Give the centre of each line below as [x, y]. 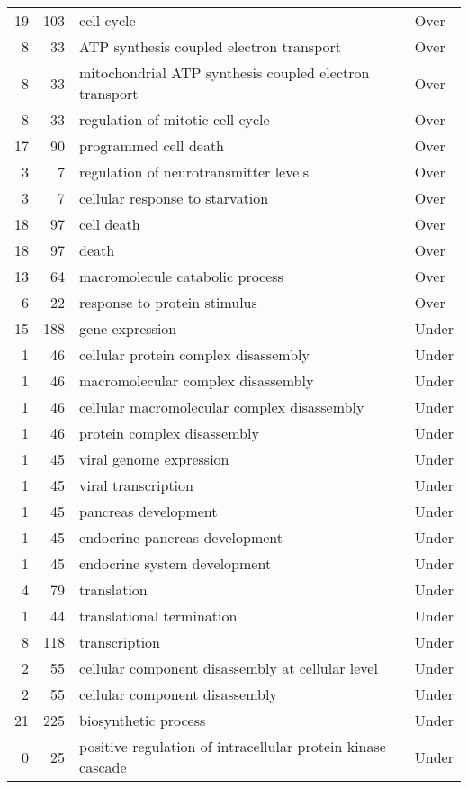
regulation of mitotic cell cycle [175, 119]
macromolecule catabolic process [181, 276]
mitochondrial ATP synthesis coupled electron [225, 73]
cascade [103, 767]
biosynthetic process [143, 720]
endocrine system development [175, 563]
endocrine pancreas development [181, 537]
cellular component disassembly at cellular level [229, 668]
